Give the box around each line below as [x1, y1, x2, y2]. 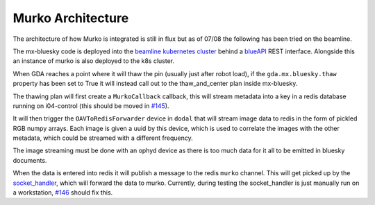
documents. [12, 156, 47, 164]
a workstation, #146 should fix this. [12, 188, 113, 197]
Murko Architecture [12, 10, 129, 26]
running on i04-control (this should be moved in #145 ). [12, 101, 169, 110]
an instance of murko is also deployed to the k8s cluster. [12, 57, 175, 65]
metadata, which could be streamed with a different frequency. [12, 134, 194, 142]
